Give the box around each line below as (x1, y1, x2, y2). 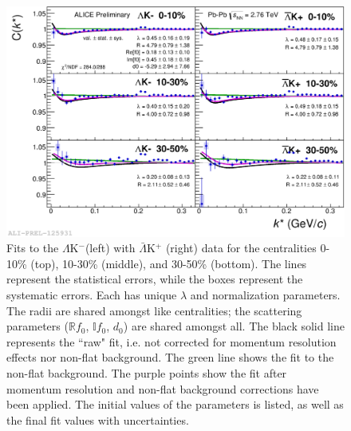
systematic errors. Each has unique (6, 286, 177, 302)
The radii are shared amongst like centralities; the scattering (6, 302, 302, 318)
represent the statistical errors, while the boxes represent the (6, 271, 303, 287)
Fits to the (6, 239, 59, 256)
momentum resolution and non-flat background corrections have (6, 380, 319, 397)
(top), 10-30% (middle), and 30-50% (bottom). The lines (30, 255, 307, 271)
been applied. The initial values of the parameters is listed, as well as (6, 396, 344, 413)
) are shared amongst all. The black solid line (123, 318, 345, 334)
